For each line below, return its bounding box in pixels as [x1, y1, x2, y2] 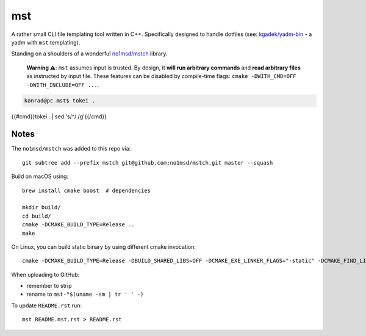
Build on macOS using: [11, 173, 69, 180]
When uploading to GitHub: [11, 271, 80, 278]
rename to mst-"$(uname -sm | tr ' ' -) [26, 290, 144, 298]
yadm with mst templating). [11, 38, 81, 46]
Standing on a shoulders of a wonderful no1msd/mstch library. [11, 50, 168, 57]
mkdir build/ [22, 204, 61, 211]
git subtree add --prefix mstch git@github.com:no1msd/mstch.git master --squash [22, 159, 273, 166]
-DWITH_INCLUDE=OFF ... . [26, 81, 99, 88]
